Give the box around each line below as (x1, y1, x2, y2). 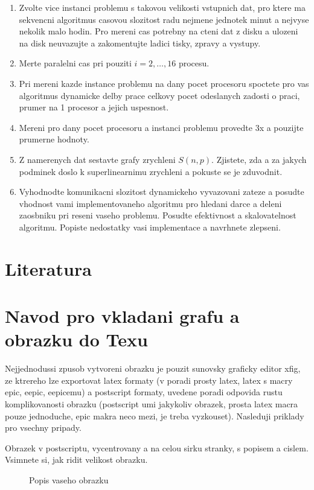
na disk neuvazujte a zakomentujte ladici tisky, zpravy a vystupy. (19, 36, 261, 49)
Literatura (5, 256, 92, 281)
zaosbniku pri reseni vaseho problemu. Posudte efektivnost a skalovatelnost (19, 209, 296, 221)
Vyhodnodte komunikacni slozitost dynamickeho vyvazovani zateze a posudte (19, 185, 304, 198)
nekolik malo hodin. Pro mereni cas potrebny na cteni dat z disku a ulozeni (19, 25, 298, 37)
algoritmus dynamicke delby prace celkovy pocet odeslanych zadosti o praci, (19, 89, 300, 101)
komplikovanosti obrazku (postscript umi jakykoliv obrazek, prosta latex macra (5, 397, 298, 410)
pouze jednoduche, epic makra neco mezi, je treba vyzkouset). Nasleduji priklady (5, 409, 304, 422)
